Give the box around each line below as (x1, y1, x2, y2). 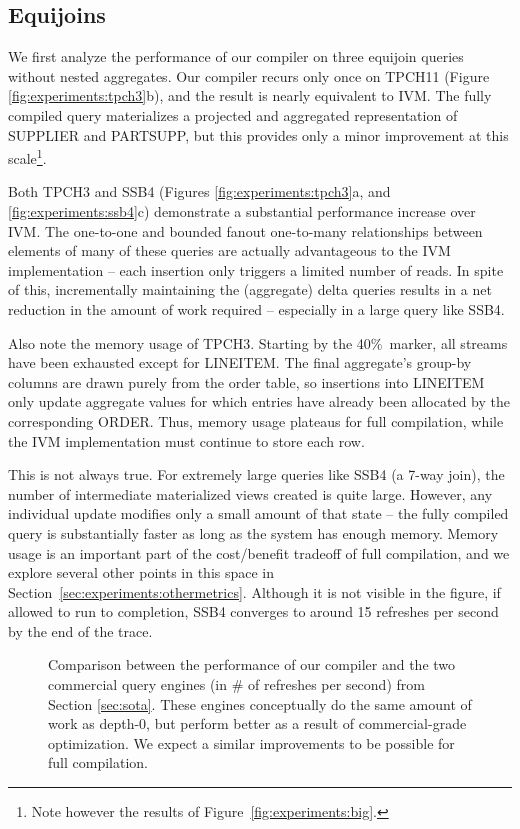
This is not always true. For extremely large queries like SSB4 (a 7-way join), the (8, 464, 505, 485)
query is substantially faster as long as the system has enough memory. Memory (8, 522, 499, 543)
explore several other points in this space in (8, 562, 275, 583)
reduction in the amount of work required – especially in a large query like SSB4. (8, 298, 505, 319)
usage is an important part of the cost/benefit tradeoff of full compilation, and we (8, 542, 510, 563)
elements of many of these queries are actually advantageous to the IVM (8, 240, 451, 261)
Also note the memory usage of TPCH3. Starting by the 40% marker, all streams (8, 332, 508, 353)
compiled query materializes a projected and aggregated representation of (8, 104, 458, 125)
